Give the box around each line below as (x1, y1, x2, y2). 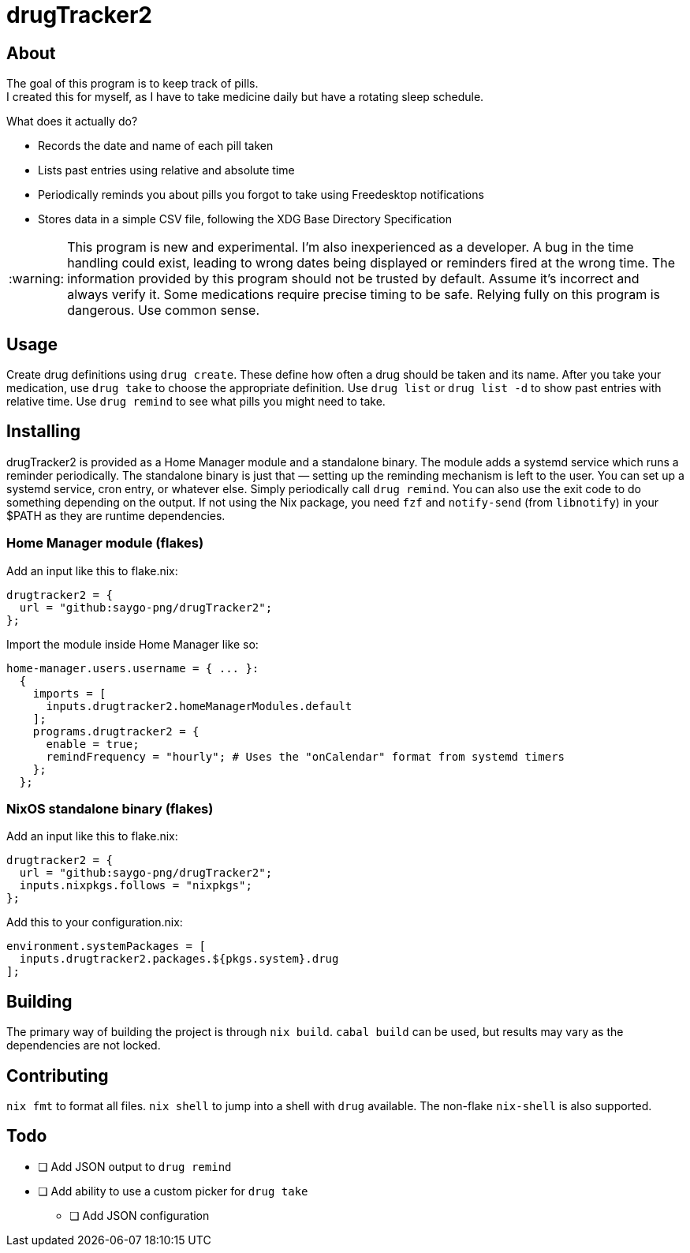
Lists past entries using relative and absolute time (38, 163, 295, 178)
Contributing (6, 1065, 109, 1086)
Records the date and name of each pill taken (38, 139, 274, 153)
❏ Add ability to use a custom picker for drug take (38, 1184, 308, 1198)
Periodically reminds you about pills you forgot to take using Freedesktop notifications (38, 188, 484, 202)
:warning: (9, 271, 65, 287)
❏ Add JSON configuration (69, 1208, 210, 1222)
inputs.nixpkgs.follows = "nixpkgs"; (19, 879, 252, 892)
